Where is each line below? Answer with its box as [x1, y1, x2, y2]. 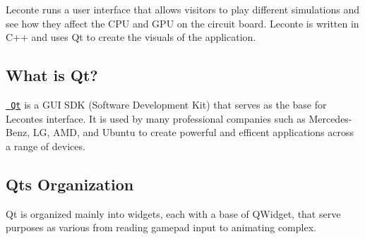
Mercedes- [309, 111, 352, 125]
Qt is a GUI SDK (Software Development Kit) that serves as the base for [11, 97, 327, 111]
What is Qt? [6, 64, 98, 86]
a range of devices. [6, 138, 85, 153]
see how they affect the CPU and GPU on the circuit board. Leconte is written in [6, 16, 359, 30]
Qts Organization [6, 173, 134, 195]
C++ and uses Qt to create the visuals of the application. [6, 30, 256, 44]
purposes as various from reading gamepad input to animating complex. [6, 220, 316, 235]
